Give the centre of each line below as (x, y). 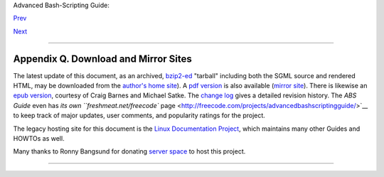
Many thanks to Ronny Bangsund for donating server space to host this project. (129, 151)
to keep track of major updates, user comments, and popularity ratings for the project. (139, 116)
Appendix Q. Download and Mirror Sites (102, 59)
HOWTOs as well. (39, 139)
